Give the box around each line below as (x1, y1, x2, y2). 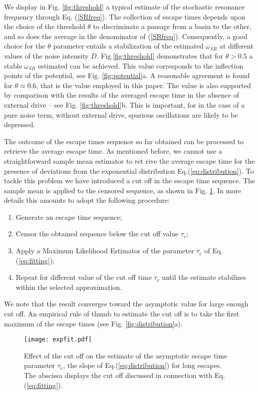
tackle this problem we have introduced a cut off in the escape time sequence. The (4, 175, 256, 186)
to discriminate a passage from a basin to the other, (93, 21, 252, 32)
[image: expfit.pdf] (24, 336, 92, 343)
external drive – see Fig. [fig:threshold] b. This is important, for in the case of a (4, 99, 245, 110)
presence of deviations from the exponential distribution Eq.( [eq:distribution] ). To (4, 165, 254, 176)
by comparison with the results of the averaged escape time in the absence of (4, 90, 240, 100)
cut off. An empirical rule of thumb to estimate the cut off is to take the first (4, 308, 239, 319)
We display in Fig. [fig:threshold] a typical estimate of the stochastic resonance (4, 2, 245, 12)
